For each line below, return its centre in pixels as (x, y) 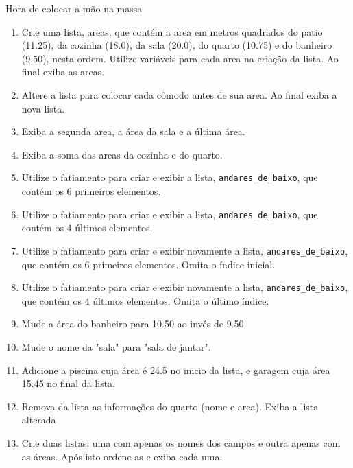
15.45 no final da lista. (69, 383)
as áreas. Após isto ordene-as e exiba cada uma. (122, 456)
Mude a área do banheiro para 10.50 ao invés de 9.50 (133, 324)
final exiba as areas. (63, 72)
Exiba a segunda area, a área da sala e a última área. (133, 131)
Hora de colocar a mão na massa (74, 8)
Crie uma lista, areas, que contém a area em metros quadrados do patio (172, 31)
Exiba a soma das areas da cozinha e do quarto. (122, 154)
